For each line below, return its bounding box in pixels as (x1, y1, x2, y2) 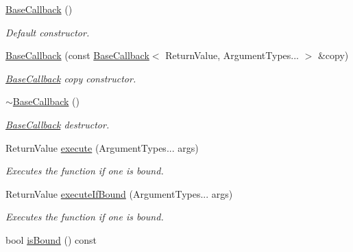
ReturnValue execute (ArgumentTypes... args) (5, 140, 199, 154)
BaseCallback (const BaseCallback (5, 48, 149, 62)
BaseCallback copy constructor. (5, 71, 136, 85)
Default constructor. (5, 25, 90, 39)
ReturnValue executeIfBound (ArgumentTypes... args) (5, 186, 233, 201)
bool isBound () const (5, 232, 97, 247)
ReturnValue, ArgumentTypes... (165, 48, 299, 62)
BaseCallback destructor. (5, 117, 110, 131)
